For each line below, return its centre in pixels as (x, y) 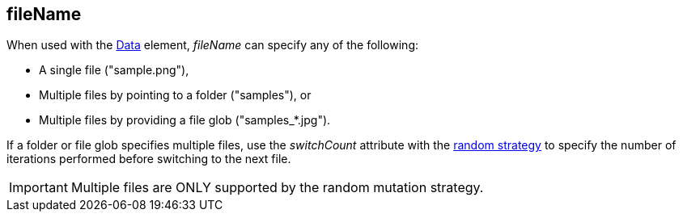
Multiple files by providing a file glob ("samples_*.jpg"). (185, 120)
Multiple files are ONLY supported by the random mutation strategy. (277, 188)
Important (38, 188)
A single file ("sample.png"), (114, 70)
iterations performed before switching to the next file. (149, 159)
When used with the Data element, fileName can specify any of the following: (213, 45)
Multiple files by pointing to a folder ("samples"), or (175, 95)
